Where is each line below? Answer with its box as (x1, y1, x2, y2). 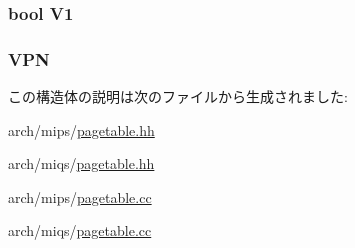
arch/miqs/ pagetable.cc (8, 220, 152, 241)
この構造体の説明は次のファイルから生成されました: (8, 86, 348, 107)
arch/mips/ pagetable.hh (8, 119, 155, 140)
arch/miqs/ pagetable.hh (8, 153, 155, 174)
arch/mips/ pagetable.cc (8, 186, 152, 207)
